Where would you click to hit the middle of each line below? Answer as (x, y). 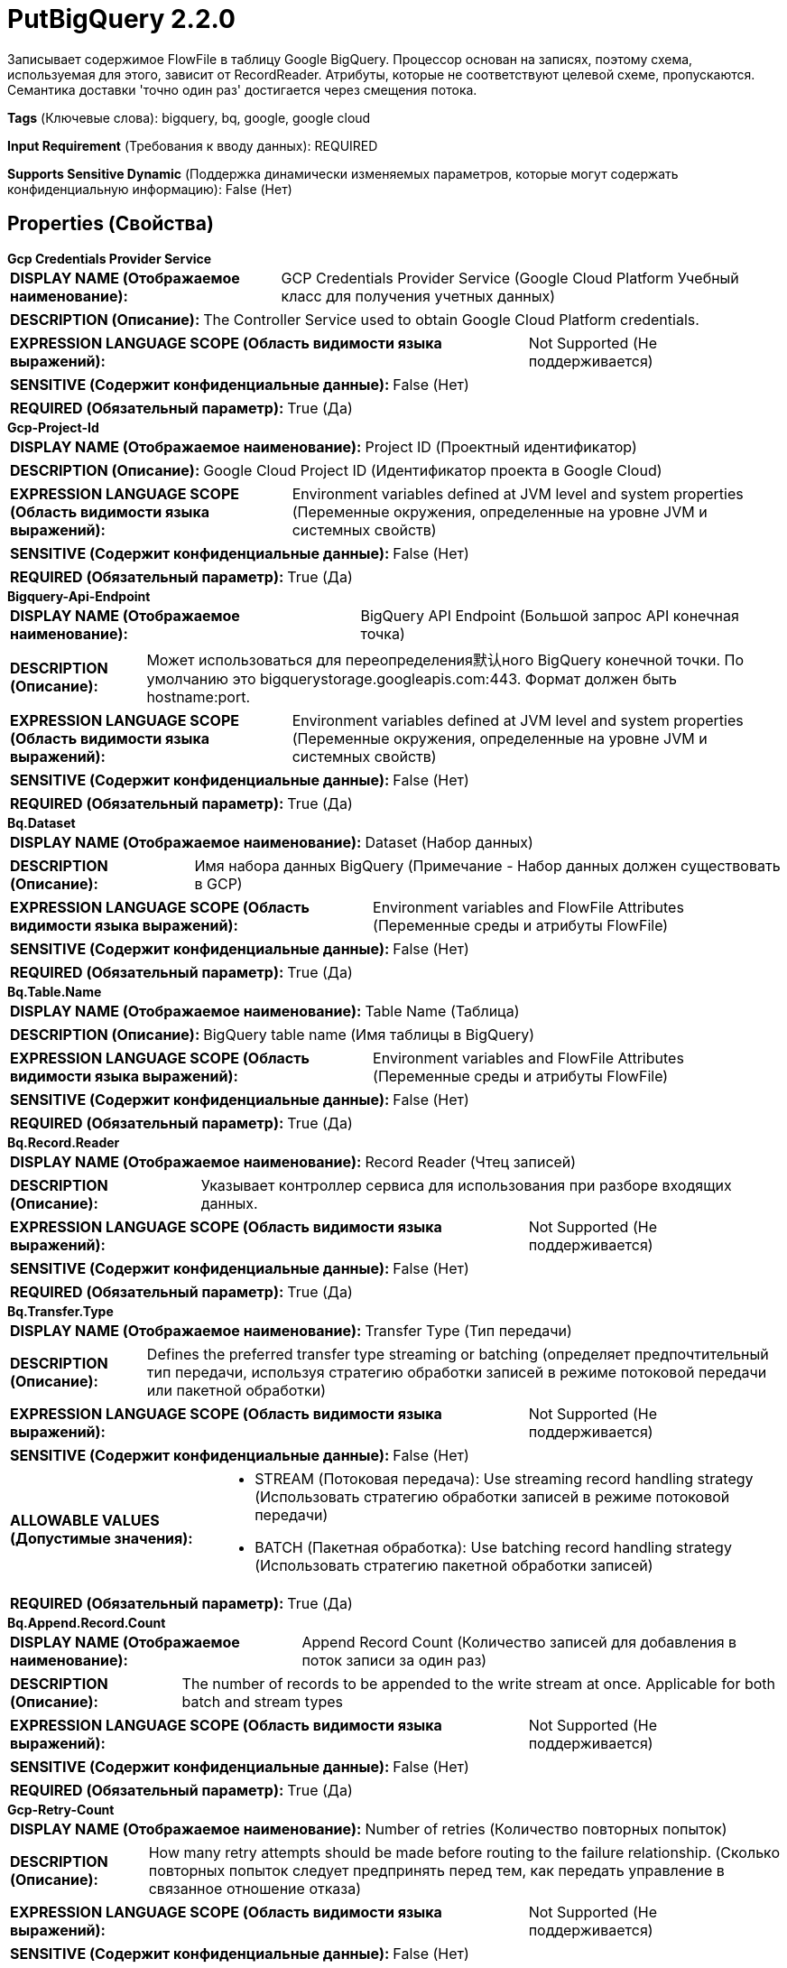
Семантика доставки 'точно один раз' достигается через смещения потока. (242, 89)
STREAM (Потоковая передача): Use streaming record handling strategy (504, 1478)
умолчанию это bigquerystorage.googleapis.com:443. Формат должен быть (412, 678)
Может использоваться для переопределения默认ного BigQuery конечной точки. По (445, 659)
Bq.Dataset (42, 822)
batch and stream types (262, 1701)
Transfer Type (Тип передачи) (468, 1330)
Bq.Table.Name (55, 991)
